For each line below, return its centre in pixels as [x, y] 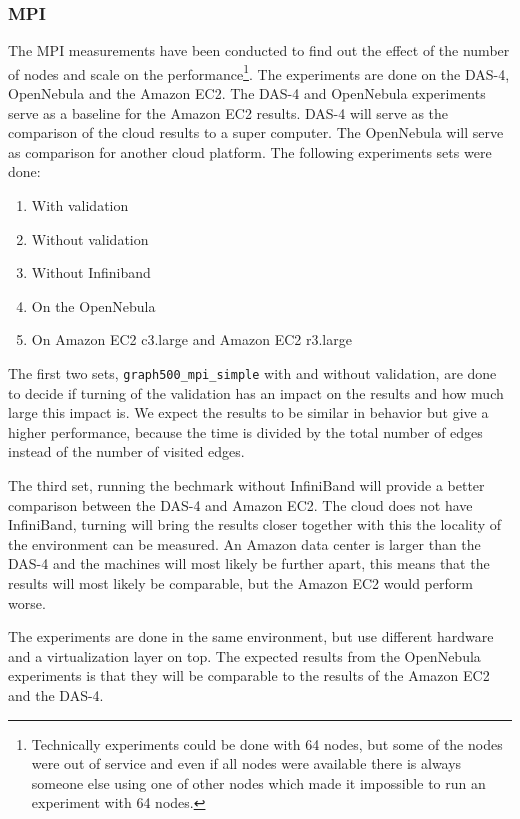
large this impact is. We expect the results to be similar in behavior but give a [248, 412]
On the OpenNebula [93, 305]
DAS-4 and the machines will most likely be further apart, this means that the [249, 563]
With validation [80, 205]
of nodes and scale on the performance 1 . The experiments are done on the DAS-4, [259, 72]
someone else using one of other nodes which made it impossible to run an [258, 782]
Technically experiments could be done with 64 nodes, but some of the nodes [267, 743]
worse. [27, 602]
